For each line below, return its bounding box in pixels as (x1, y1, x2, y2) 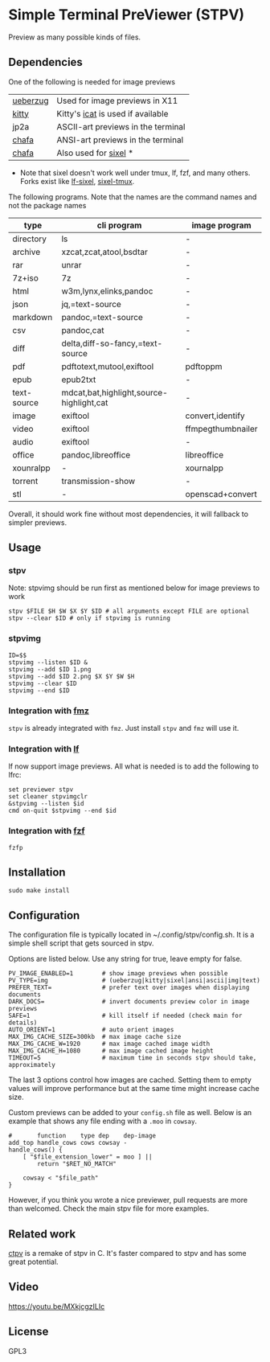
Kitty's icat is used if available (56, 108, 169, 119)
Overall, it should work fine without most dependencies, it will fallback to (8, 509, 249, 519)
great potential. (8, 1257, 59, 1267)
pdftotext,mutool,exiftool (61, 360, 154, 371)
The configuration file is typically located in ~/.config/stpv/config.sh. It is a (8, 930, 255, 940)
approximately (8, 1061, 56, 1069)
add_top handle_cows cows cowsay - (8, 1139, 128, 1147)
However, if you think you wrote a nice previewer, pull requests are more (8, 1196, 248, 1205)
